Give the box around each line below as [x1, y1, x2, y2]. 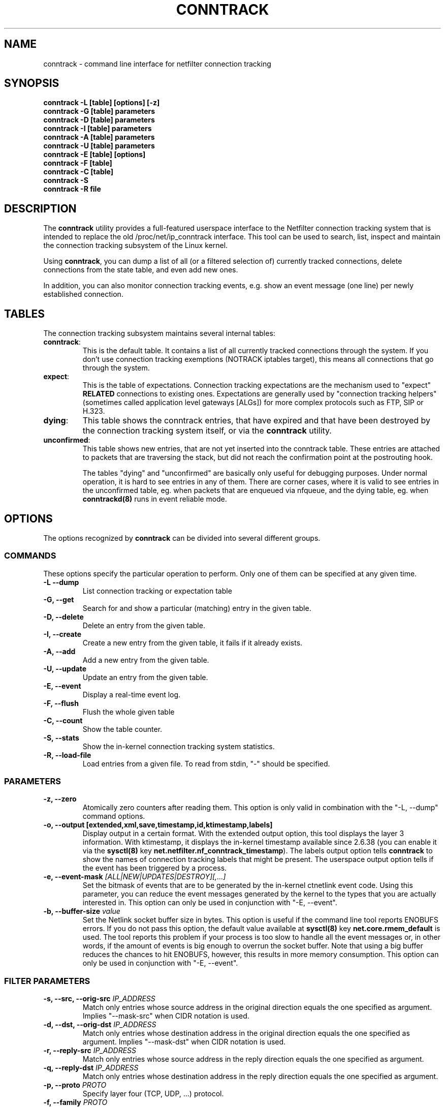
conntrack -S [43, 176, 88, 185]
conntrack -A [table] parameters [43, 133, 155, 142]
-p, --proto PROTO [43, 1081, 107, 1090]
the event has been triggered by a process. [82, 864, 227, 873]
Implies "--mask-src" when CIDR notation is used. [82, 1011, 249, 1021]
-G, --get [43, 595, 74, 604]
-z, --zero [43, 794, 77, 804]
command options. [82, 812, 145, 821]
